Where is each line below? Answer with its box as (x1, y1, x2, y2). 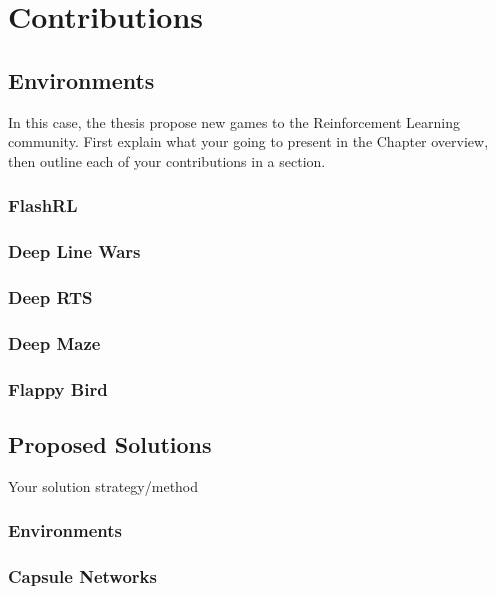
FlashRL (8, 193, 78, 218)
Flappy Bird (8, 376, 108, 401)
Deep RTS (8, 284, 93, 309)
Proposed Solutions (8, 428, 212, 459)
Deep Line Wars (8, 239, 141, 264)
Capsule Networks (8, 564, 157, 589)
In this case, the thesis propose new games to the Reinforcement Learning (8, 111, 461, 132)
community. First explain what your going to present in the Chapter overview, (8, 131, 489, 152)
